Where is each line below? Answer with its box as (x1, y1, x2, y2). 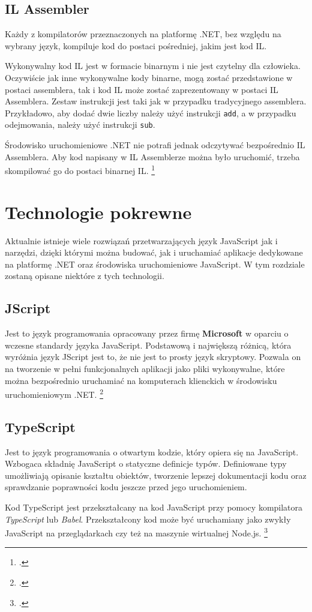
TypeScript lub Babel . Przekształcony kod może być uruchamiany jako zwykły (5, 512, 291, 525)
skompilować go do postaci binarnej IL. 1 (5, 163, 155, 176)
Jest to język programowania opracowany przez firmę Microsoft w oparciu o (5, 327, 289, 340)
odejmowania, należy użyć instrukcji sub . (5, 118, 155, 131)
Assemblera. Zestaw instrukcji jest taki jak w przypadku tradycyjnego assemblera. (5, 95, 307, 107)
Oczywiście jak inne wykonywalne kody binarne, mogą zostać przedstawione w (5, 71, 293, 83)
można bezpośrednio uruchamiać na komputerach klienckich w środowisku (5, 374, 277, 386)
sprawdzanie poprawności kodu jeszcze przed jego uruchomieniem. (5, 481, 247, 493)
